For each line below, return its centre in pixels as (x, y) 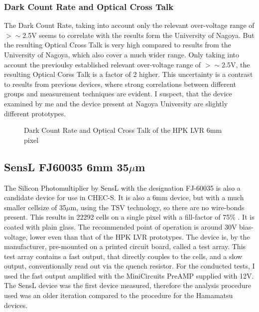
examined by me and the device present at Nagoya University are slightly (116, 103)
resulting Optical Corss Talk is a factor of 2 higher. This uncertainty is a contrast (129, 74)
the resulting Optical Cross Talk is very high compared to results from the (118, 45)
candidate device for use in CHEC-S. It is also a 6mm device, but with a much (124, 197)
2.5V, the (236, 64)
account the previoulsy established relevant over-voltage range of (103, 64)
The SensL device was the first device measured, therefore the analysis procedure (128, 285)
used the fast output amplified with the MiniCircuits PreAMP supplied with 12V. (129, 275)
